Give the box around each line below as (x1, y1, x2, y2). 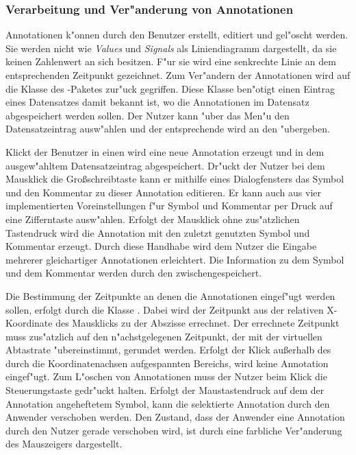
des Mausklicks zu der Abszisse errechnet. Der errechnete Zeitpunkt (55, 316, 340, 330)
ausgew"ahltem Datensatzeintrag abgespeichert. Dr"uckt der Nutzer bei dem (5, 158, 325, 172)
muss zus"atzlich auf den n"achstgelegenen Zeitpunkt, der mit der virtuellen (5, 329, 322, 343)
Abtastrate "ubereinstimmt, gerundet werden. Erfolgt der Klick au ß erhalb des (5, 342, 331, 357)
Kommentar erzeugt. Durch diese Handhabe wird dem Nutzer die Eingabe (5, 239, 317, 253)
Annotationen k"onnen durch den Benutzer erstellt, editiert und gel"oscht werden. (5, 27, 348, 42)
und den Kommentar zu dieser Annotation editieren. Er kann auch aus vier (5, 185, 322, 199)
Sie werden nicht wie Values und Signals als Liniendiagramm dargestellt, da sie (5, 40, 337, 55)
